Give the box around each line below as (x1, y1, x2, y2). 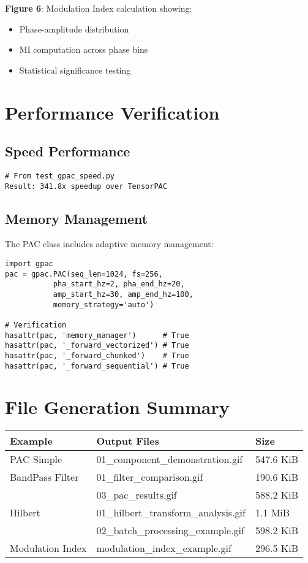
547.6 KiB (255, 452, 298, 467)
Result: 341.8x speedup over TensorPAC (5, 182, 167, 191)
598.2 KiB (255, 523, 298, 538)
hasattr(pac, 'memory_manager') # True (5, 331, 189, 340)
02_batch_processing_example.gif (96, 523, 244, 538)
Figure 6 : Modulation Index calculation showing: (5, 2, 192, 14)
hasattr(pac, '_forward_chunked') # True (5, 351, 189, 360)
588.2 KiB (255, 488, 298, 502)
